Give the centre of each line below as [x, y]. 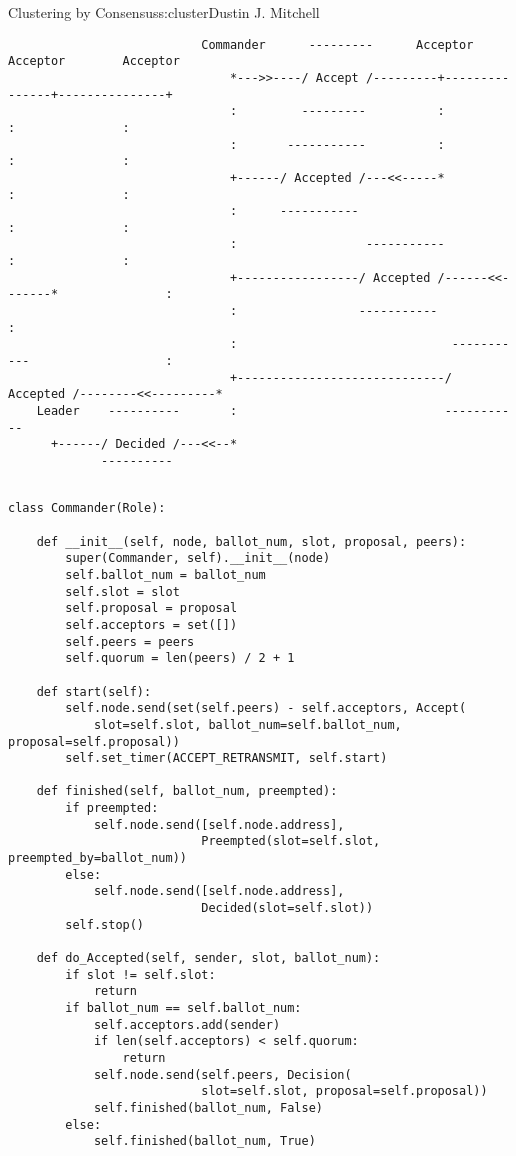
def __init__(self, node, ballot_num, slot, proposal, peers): [251, 541]
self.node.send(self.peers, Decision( [222, 1074]
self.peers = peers [130, 641]
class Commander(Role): [87, 508]
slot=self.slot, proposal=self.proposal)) [344, 1091]
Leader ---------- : [137, 411]
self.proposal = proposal [151, 608]
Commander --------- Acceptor [337, 44]
